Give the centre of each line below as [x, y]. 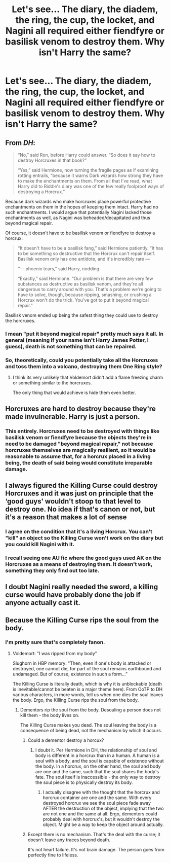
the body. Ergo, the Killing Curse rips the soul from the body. [76, 700]
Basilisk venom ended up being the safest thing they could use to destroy [82, 315]
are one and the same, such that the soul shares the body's [97, 771]
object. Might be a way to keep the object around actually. [103, 824]
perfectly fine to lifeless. [53, 855]
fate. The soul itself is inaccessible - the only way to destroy [98, 777]
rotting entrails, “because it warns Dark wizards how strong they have [90, 175]
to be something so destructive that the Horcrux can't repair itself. [86, 254]
